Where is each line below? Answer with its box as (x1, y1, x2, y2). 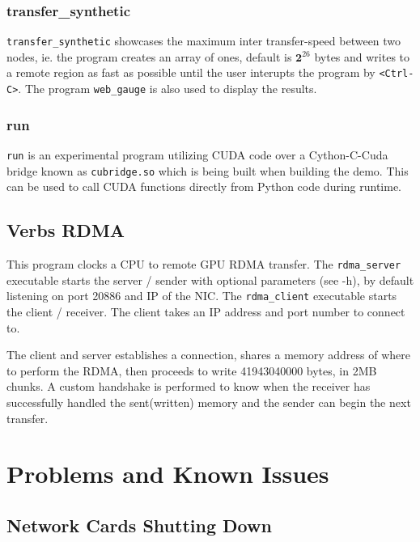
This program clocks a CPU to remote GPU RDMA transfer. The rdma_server (6, 256, 401, 273)
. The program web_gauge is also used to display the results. (18, 80, 317, 97)
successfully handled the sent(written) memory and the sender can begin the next (6, 393, 411, 410)
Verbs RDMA (6, 218, 125, 243)
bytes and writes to (314, 48, 410, 65)
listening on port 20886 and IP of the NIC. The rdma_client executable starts (6, 287, 397, 304)
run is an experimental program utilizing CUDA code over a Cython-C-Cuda (6, 146, 388, 163)
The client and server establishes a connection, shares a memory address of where (6, 346, 410, 363)
